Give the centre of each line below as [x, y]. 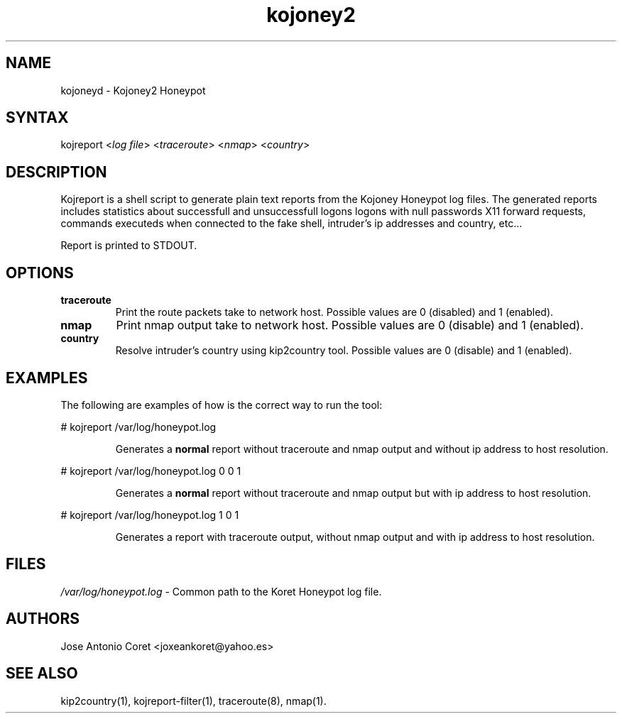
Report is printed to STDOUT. [129, 246]
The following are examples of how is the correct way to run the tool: [222, 405]
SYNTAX [37, 118]
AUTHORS [43, 619]
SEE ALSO [42, 674]
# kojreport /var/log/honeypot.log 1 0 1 [150, 515]
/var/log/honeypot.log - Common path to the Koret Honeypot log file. [221, 591]
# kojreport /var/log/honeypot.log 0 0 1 [151, 471]
